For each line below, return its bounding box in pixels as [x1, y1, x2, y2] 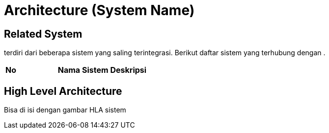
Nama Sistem [57, 65, 109, 75]
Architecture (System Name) [4, 2, 195, 19]
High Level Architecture [4, 85, 122, 97]
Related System [4, 27, 82, 40]
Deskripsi [110, 65, 147, 75]
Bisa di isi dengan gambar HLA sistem [4, 106, 126, 114]
